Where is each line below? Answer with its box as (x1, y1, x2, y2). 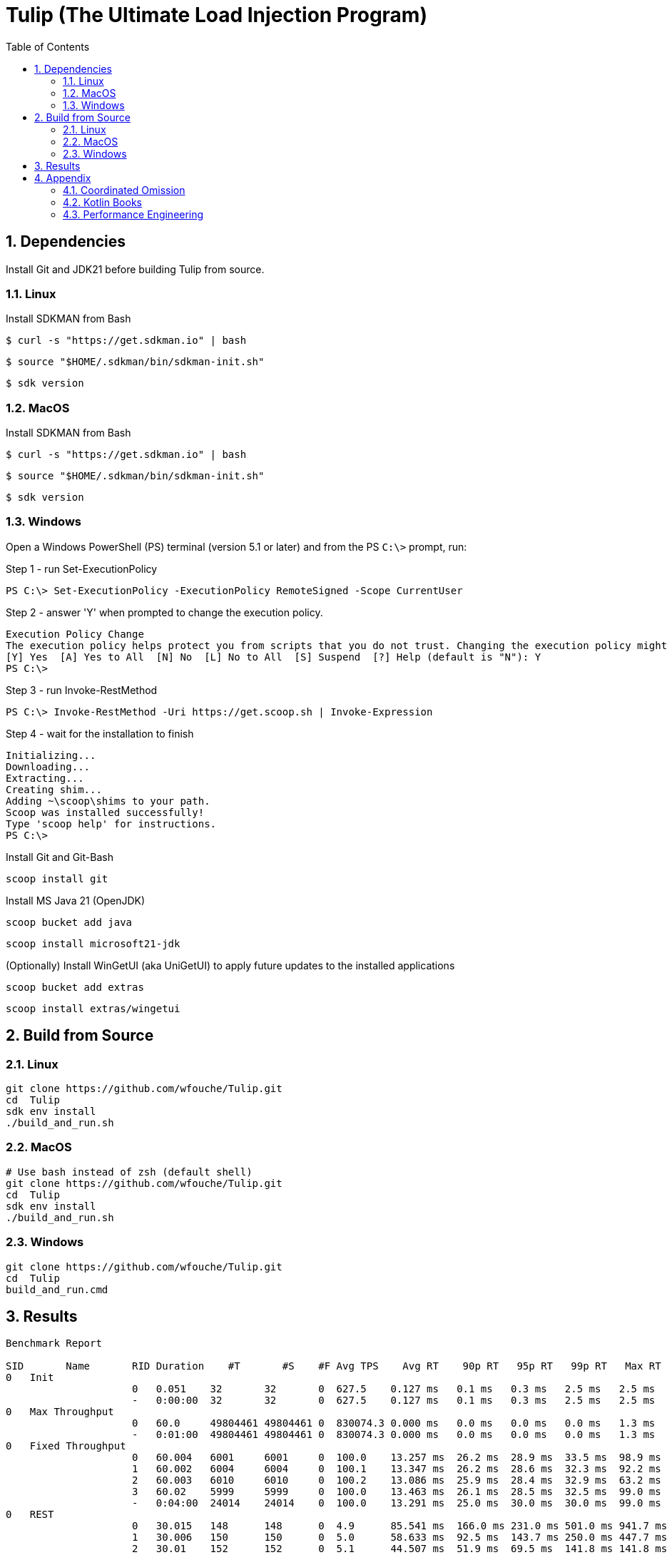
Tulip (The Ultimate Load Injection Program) (6, 3, 427, 27)
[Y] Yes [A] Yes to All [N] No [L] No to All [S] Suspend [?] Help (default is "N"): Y (6, 651, 541, 663)
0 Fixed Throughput (6, 1440, 126, 1452)
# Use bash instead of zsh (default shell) (6, 1166, 253, 1178)
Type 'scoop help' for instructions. (6, 817, 217, 830)
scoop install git (6, 872, 108, 884)
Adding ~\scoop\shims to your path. (6, 795, 210, 807)
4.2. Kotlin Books (63, 195, 142, 208)
